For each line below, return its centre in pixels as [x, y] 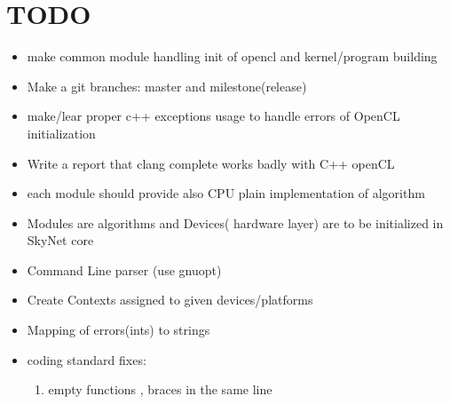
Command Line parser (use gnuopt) [124, 269]
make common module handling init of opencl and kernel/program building [232, 56]
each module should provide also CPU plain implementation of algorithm [226, 193]
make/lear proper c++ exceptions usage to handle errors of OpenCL [213, 116]
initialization [61, 133]
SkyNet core [60, 240]
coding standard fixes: [87, 359]
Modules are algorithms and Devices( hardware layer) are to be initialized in [235, 222]
